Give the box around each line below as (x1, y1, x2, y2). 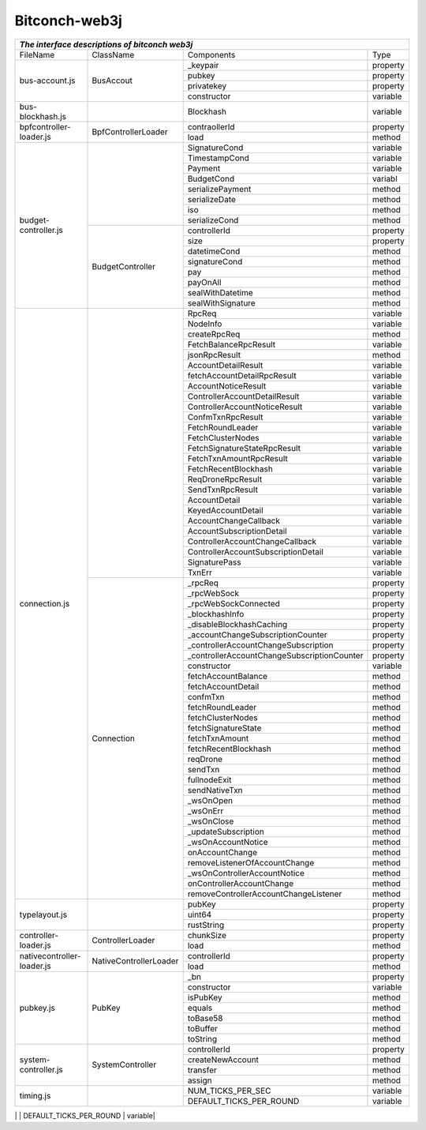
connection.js (19, 598, 70, 609)
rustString (187, 919, 225, 930)
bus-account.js (19, 75, 76, 86)
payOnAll (187, 276, 222, 287)
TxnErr (187, 567, 213, 578)
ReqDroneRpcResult (187, 474, 263, 485)
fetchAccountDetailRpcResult (187, 370, 297, 381)
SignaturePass (187, 557, 241, 568)
